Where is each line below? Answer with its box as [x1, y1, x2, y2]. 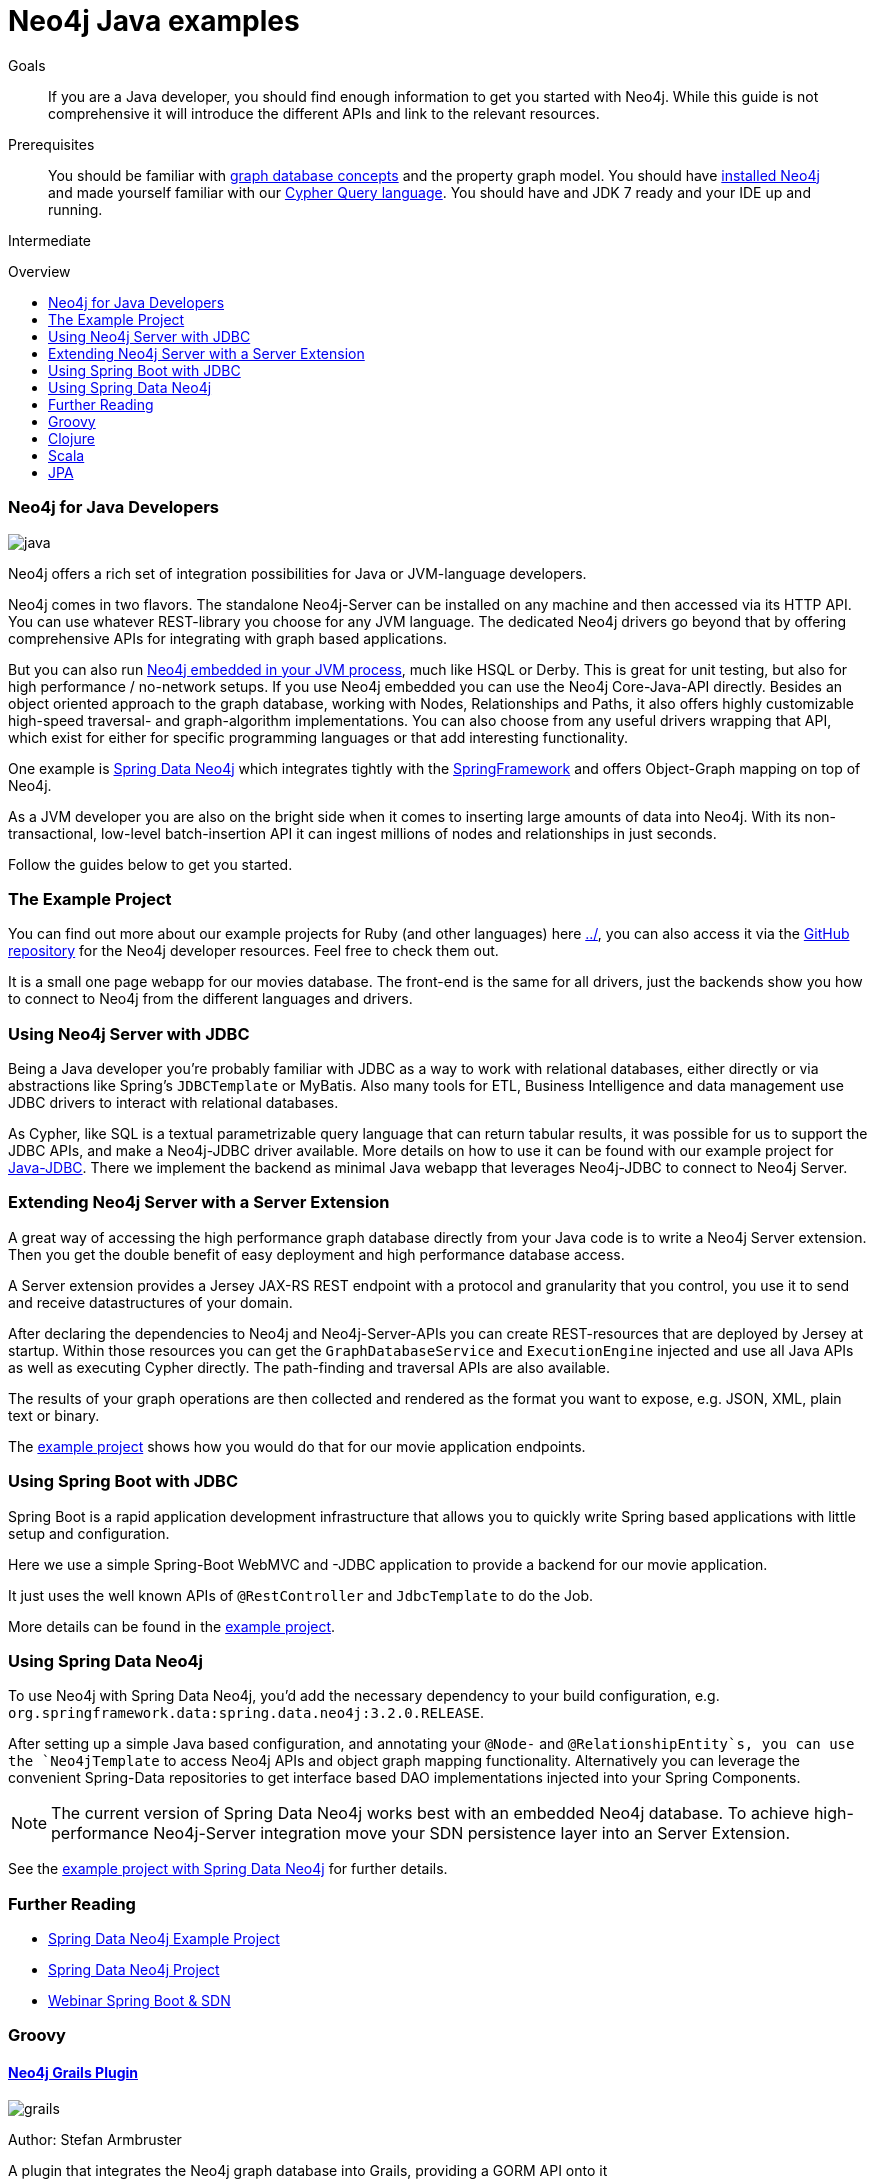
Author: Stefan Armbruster [8, 2130, 182, 2148]
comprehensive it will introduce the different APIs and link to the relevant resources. [48, 104, 600, 122]
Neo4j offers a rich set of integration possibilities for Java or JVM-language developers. [8, 564, 587, 582]
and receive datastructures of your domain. [8, 1293, 293, 1311]
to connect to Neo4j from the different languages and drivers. [8, 990, 413, 1008]
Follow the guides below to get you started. [8, 855, 293, 873]
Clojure [48, 429, 95, 447]
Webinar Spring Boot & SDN [48, 1992, 231, 2009]
